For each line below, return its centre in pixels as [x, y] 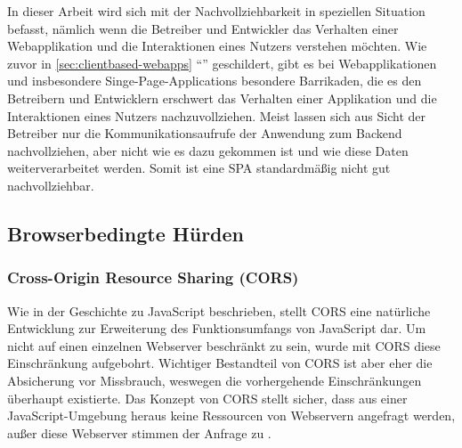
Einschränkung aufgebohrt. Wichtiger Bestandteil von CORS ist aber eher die [220, 363]
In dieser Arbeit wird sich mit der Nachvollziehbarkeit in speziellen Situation [216, 11]
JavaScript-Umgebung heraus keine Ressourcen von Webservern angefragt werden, [231, 415]
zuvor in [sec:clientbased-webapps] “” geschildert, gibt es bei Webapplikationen [222, 63]
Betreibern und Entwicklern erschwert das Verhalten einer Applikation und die [222, 98]
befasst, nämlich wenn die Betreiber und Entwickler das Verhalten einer [203, 28]
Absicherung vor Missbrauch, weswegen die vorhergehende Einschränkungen [215, 380]
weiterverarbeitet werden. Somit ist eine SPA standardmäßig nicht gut [199, 168]
